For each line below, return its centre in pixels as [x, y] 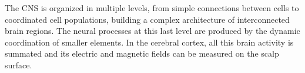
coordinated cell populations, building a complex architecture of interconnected [147, 19]
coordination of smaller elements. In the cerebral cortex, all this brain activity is [149, 42]
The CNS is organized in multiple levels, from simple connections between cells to [152, 8]
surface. [19, 65]
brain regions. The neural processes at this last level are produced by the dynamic [152, 31]
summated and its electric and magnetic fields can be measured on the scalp [142, 53]
